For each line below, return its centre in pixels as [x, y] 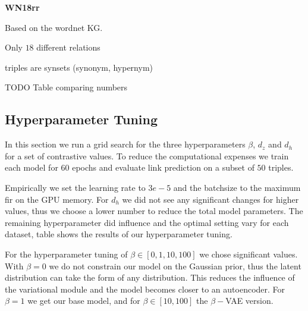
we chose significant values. [249, 254]
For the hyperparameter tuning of [66, 254]
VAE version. [249, 301]
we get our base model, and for [84, 301]
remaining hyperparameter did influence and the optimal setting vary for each [147, 222]
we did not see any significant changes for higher [210, 199]
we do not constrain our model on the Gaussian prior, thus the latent [175, 266]
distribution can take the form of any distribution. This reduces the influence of [150, 277]
